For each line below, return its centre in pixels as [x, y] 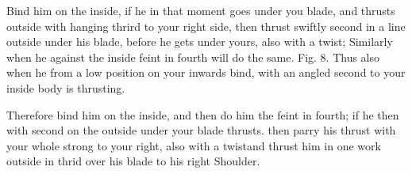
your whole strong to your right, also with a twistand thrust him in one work [194, 145]
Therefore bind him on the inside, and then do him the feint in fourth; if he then [203, 114]
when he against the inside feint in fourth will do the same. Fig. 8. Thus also [193, 57]
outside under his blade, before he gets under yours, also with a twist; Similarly [200, 42]
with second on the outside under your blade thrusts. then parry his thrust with [201, 130]
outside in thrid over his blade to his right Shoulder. [133, 161]
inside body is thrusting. [66, 87]
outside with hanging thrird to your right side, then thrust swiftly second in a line [206, 26]
